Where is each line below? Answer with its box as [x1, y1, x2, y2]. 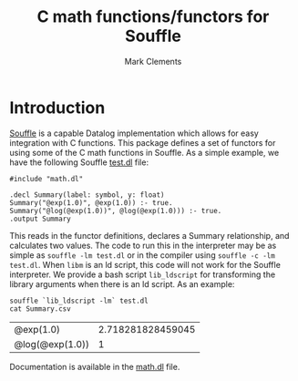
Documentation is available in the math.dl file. [9, 361, 180, 372]
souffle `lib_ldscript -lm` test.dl [9, 296, 149, 305]
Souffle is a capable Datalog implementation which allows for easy [9, 128, 260, 139]
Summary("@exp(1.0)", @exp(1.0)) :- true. [9, 198, 173, 207]
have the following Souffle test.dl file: [9, 157, 149, 168]
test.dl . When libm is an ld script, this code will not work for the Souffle [9, 259, 281, 270]
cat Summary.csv [9, 304, 71, 314]
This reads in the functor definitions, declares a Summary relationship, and [9, 230, 290, 241]
